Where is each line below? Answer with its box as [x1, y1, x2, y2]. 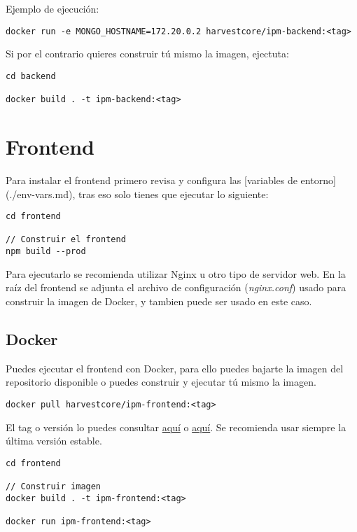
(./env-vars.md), [6, 186, 76, 201]
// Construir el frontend [6, 234, 126, 245]
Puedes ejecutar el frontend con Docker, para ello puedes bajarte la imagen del [6, 360, 344, 375]
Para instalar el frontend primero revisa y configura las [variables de [6, 172, 297, 187]
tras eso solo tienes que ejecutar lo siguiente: [78, 186, 269, 201]
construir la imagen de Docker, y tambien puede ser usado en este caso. [6, 293, 312, 308]
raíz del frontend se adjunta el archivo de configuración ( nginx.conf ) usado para [6, 280, 346, 295]
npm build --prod [6, 246, 86, 257]
